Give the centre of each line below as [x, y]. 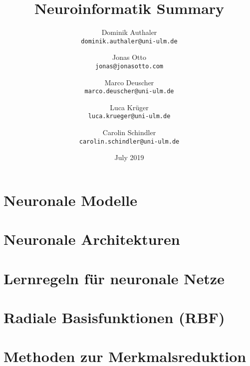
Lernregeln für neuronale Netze [114, 278]
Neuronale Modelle [71, 200]
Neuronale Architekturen [92, 239]
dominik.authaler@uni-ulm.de [129, 41]
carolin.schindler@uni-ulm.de [129, 141]
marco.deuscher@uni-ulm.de [129, 91]
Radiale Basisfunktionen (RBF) [114, 317]
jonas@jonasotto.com [129, 66]
